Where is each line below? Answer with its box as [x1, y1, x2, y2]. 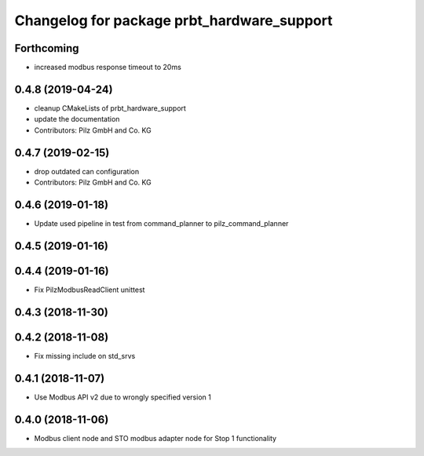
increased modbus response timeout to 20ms [34, 63, 182, 72]
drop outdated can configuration [34, 166, 140, 176]
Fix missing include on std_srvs [34, 351, 136, 360]
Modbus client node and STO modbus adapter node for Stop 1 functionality [34, 433, 277, 443]
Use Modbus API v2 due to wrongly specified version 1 [34, 392, 211, 402]
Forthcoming [14, 42, 79, 55]
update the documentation [34, 115, 120, 124]
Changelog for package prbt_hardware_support [14, 12, 333, 29]
